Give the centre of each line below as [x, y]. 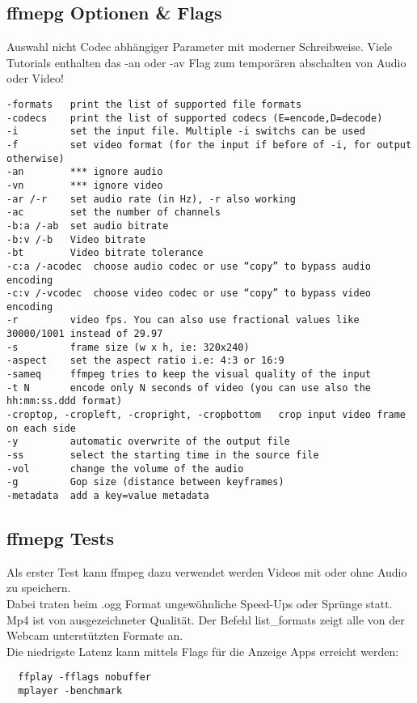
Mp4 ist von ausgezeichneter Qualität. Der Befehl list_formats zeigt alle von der [206, 619]
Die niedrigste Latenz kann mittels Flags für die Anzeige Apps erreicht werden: [203, 651]
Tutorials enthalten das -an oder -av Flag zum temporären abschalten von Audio [206, 62]
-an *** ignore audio [85, 172]
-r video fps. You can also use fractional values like [183, 320]
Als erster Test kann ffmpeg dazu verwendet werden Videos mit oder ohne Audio [207, 571]
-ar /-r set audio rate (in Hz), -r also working [151, 199]
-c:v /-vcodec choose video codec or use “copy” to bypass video [189, 294]
